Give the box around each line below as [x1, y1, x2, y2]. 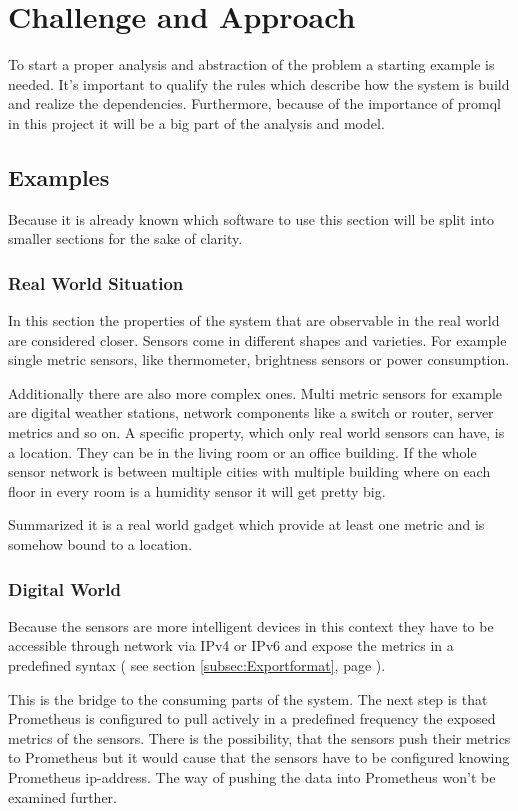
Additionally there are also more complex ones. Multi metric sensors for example [8, 382, 503, 403]
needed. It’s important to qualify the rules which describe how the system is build [8, 73, 510, 94]
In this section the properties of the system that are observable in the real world [8, 310, 500, 331]
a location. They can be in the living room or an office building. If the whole [8, 441, 477, 462]
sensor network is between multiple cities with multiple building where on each [8, 461, 491, 482]
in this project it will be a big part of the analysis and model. [8, 112, 385, 133]
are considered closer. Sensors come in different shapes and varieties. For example [8, 329, 507, 350]
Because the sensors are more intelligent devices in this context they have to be [8, 615, 494, 636]
